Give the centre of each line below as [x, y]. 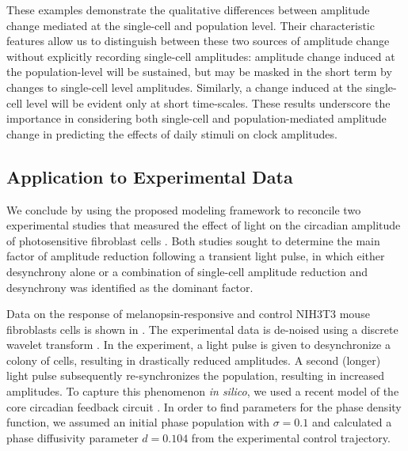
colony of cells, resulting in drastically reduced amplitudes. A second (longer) [194, 360]
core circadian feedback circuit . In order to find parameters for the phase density [204, 406]
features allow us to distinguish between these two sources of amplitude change [198, 41]
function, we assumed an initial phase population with [138, 422]
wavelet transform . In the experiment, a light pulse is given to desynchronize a [198, 345]
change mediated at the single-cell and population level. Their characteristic [191, 25]
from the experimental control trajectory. [291, 437]
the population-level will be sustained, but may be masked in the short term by [199, 72]
